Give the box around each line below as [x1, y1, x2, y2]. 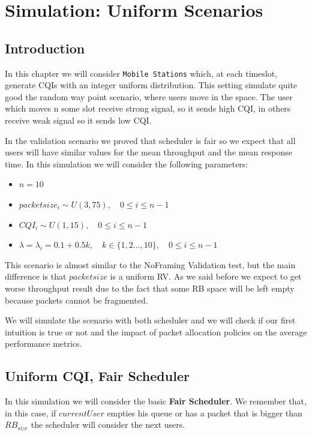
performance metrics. [5, 337, 82, 350]
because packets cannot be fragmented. [5, 293, 148, 306]
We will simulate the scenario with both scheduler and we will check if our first [5, 314, 296, 326]
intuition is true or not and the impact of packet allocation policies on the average [5, 325, 307, 338]
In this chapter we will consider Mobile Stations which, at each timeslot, [5, 67, 278, 79]
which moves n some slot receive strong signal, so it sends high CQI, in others [5, 102, 291, 115]
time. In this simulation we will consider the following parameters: [5, 157, 248, 170]
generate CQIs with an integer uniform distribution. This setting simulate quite [5, 79, 298, 91]
